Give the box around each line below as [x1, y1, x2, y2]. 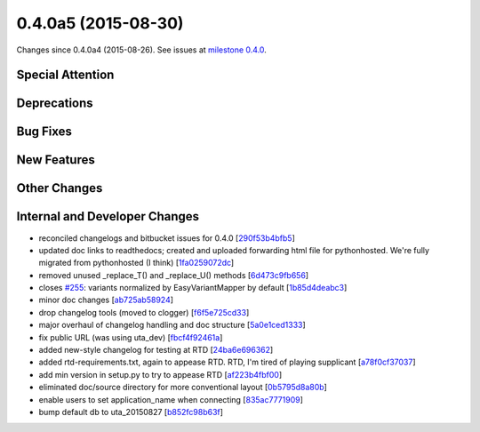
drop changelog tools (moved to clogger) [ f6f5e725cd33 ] [38, 307, 250, 317]
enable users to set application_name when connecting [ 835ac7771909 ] [38, 394, 304, 404]
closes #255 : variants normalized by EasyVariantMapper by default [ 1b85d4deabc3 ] [38, 283, 348, 293]
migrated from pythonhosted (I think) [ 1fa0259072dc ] [38, 258, 235, 268]
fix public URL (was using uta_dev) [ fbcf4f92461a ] [38, 332, 223, 342]
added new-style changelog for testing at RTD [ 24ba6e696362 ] [38, 345, 274, 356]
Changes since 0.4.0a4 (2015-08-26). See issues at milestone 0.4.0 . [16, 44, 267, 55]
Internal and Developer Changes [16, 209, 200, 224]
